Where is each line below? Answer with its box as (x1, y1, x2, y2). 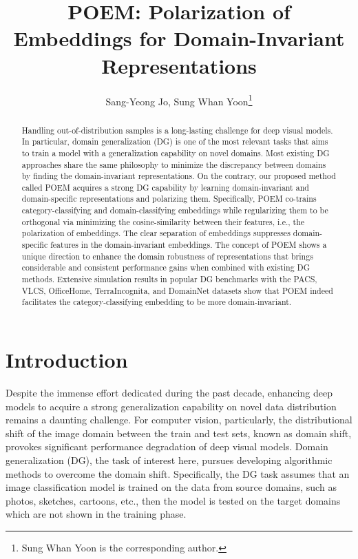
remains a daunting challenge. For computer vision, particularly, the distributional (6, 412, 352, 427)
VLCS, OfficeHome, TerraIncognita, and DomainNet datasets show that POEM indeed (21, 284, 333, 296)
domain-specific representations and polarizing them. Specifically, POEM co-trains (21, 193, 317, 204)
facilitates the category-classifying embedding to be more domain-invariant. (21, 296, 292, 308)
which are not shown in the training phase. (6, 507, 187, 521)
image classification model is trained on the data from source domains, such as (6, 480, 337, 494)
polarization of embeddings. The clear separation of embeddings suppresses (21, 227, 291, 239)
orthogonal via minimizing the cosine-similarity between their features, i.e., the (21, 215, 305, 227)
